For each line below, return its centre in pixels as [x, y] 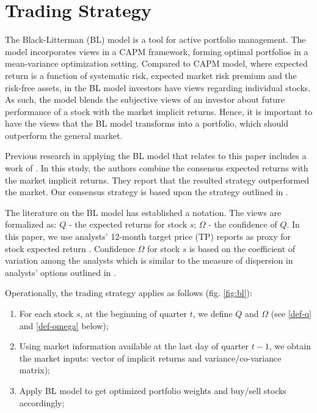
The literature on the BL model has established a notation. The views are [143, 212]
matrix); [35, 370]
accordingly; [42, 402]
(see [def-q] [291, 313]
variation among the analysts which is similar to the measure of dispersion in [149, 260]
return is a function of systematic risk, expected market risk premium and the [151, 75]
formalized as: [31, 224]
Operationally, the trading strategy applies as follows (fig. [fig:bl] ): [129, 293]
